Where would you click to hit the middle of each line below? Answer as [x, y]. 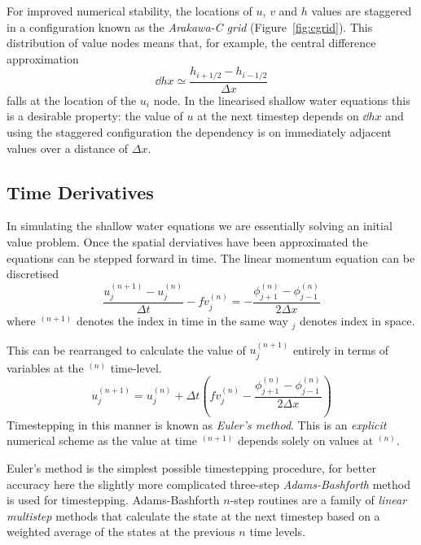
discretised [33, 274]
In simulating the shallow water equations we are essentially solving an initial [200, 226]
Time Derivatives [80, 192]
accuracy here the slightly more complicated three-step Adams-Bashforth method [208, 484]
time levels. [277, 532]
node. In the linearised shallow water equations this [282, 100]
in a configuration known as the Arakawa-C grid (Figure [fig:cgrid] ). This [190, 26]
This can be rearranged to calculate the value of [126, 349]
